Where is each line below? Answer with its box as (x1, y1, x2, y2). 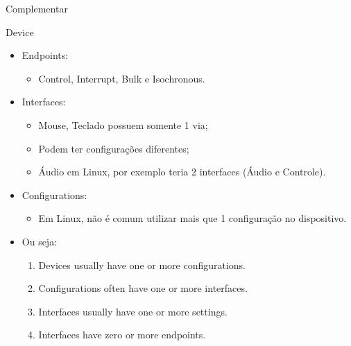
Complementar (6, 1, 68, 15)
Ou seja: (22, 234, 58, 248)
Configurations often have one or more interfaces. (38, 281, 248, 295)
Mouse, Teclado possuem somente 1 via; (38, 117, 208, 132)
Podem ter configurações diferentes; (38, 141, 189, 155)
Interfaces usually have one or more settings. (38, 304, 228, 318)
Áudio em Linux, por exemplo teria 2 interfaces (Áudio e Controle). (38, 164, 326, 179)
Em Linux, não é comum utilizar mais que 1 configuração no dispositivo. (38, 211, 347, 225)
